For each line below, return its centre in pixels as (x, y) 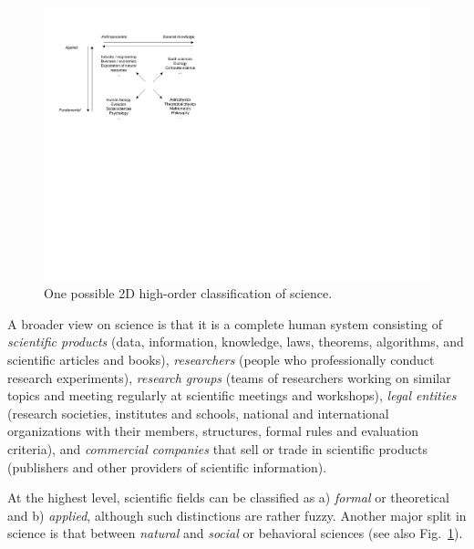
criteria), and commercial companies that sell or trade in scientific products (217, 449)
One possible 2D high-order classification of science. (188, 293)
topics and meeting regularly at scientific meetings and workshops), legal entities (232, 395)
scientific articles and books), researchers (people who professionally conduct (221, 360)
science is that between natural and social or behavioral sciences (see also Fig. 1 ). (235, 533)
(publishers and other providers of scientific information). (167, 466)
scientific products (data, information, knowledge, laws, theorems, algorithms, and (236, 342)
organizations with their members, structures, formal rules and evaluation (213, 431)
